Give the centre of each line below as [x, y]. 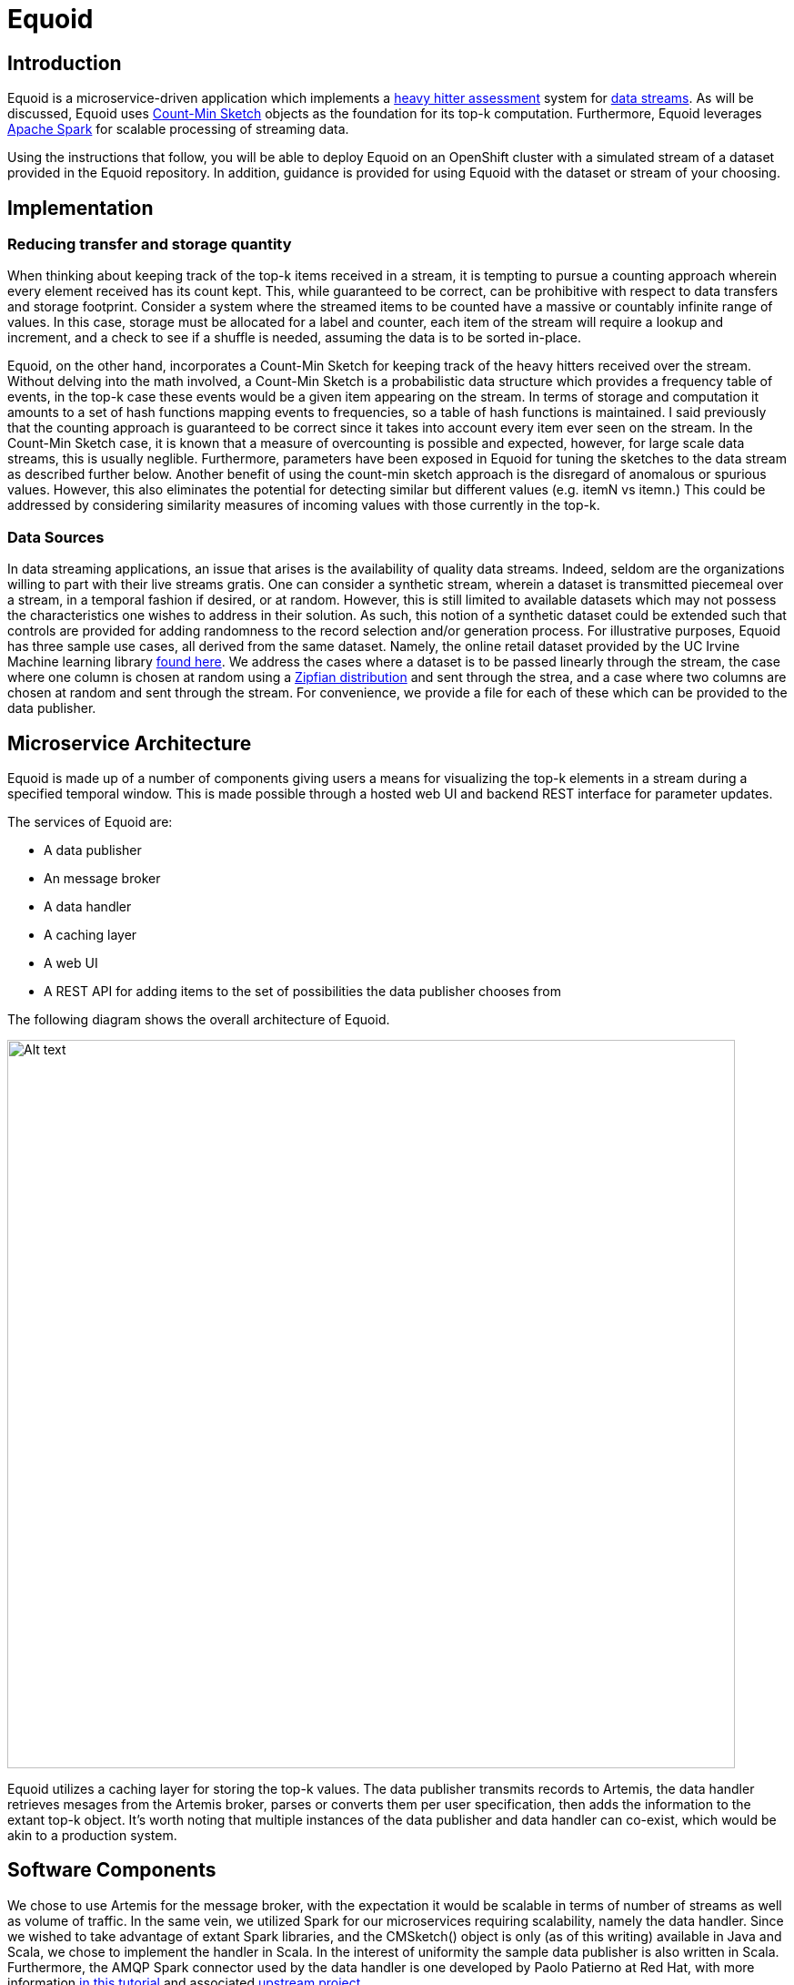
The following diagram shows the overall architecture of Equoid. [199, 1019]
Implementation [80, 208]
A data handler [88, 906]
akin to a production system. [92, 1835]
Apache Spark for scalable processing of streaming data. [178, 129]
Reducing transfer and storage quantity [150, 244]
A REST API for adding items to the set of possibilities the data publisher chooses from [302, 991]
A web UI [71, 962]
